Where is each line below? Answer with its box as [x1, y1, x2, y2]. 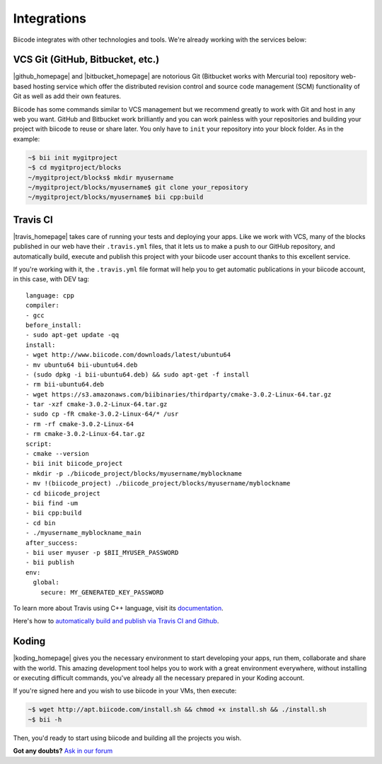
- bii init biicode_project [25, 459, 123, 468]
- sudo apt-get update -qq [25, 331, 120, 339]
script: [25, 440, 52, 448]
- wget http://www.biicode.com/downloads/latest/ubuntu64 [25, 351, 231, 359]
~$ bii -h [28, 715, 62, 724]
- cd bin [25, 519, 56, 527]
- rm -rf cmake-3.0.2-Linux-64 [25, 420, 134, 428]
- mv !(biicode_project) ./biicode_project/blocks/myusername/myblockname [25, 479, 291, 488]
